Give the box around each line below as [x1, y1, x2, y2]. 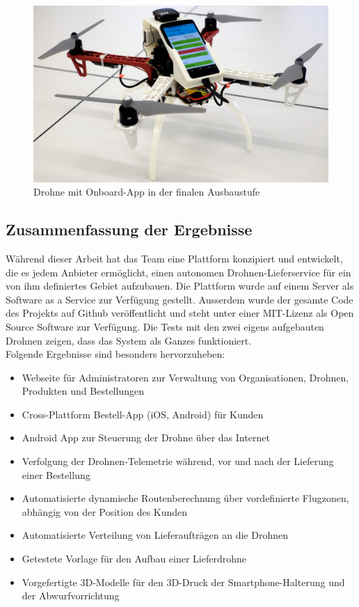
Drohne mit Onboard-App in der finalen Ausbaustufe [33, 184, 260, 199]
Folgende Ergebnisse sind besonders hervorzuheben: [6, 347, 225, 361]
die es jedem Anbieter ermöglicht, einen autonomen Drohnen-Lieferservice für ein [6, 265, 351, 279]
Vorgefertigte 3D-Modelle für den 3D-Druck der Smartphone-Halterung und [22, 574, 345, 589]
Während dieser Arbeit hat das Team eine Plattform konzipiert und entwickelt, [6, 251, 343, 265]
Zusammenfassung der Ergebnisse [6, 219, 253, 240]
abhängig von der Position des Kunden [22, 504, 188, 519]
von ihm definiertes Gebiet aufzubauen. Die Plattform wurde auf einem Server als [6, 278, 354, 293]
